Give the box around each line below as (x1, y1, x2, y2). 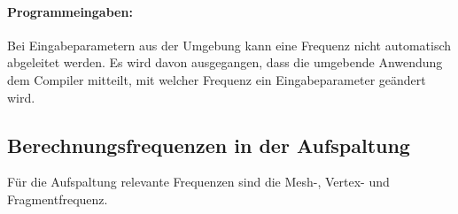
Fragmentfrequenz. (7, 189, 108, 208)
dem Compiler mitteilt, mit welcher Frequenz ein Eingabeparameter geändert (7, 70, 426, 88)
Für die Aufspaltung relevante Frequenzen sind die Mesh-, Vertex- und (7, 172, 390, 191)
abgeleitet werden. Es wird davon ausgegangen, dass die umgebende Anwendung (7, 53, 443, 72)
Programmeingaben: (7, 2, 133, 20)
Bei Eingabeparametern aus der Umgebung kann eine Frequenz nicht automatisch (7, 35, 452, 54)
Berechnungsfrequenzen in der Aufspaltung (7, 131, 410, 158)
